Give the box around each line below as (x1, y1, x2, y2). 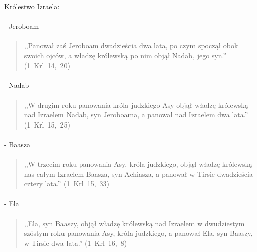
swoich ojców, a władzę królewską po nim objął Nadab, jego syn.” (24, 50, 227, 60)
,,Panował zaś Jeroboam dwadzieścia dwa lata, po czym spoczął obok (24, 40, 238, 50)
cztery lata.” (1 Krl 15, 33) (24, 178, 110, 189)
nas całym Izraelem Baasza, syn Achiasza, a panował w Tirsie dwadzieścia (24, 168, 253, 179)
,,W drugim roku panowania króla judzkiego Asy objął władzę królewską (24, 99, 248, 110)
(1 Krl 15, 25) (24, 119, 70, 130)
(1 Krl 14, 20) (24, 60, 70, 71)
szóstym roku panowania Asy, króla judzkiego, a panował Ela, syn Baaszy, (24, 228, 253, 238)
